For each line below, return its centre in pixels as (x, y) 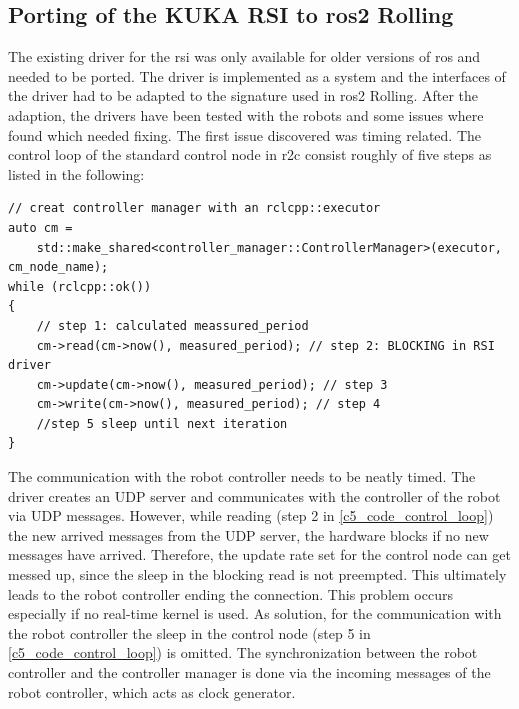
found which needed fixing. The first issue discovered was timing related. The (244, 134)
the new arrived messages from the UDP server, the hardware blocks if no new (248, 534)
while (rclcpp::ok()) (80, 286)
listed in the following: (76, 173)
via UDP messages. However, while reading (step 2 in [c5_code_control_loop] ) (251, 515)
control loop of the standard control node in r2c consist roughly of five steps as (250, 154)
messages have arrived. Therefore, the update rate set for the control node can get (259, 554)
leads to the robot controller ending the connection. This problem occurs (230, 593)
